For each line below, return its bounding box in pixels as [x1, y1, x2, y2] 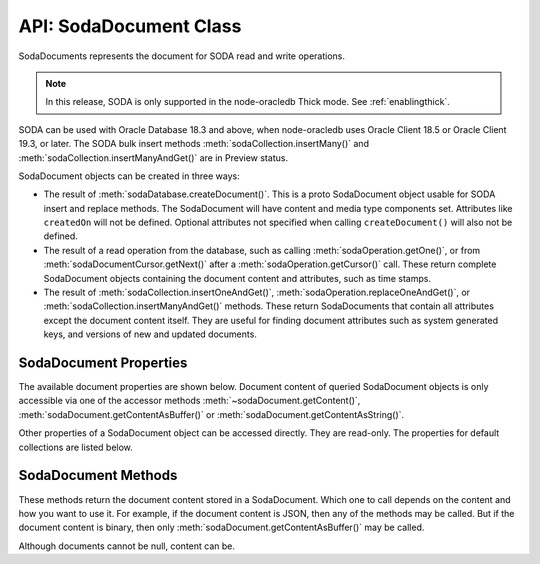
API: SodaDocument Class [18, 15, 242, 37]
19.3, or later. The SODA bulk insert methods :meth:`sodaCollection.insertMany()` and [18, 138, 370, 150]
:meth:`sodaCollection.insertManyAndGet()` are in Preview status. [18, 151, 289, 164]
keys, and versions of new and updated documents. [43, 328, 257, 340]
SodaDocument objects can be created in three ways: [18, 170, 240, 182]
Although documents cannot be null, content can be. [18, 540, 235, 552]
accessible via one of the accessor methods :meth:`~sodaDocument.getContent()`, [18, 395, 361, 407]
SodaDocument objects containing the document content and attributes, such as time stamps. [43, 272, 432, 284]
